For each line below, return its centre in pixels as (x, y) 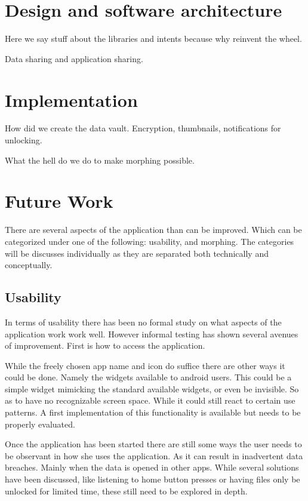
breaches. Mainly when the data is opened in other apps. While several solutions (152, 467)
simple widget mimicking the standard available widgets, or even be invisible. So (152, 388)
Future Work (59, 201)
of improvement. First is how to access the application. (105, 345)
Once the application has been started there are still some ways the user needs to (153, 444)
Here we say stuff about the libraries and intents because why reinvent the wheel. (153, 39)
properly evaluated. (40, 424)
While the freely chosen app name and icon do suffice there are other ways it (145, 365)
